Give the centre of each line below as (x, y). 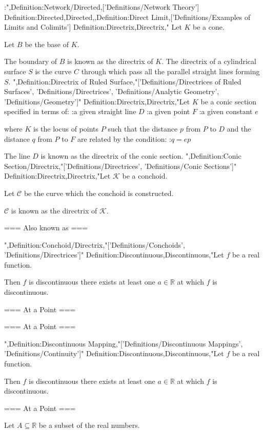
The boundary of (31, 61)
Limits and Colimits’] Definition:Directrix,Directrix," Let (93, 27)
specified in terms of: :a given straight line (70, 111)
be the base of (47, 44)
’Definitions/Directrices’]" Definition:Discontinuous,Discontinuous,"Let (114, 255)
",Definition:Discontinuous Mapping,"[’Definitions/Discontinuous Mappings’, (124, 343)
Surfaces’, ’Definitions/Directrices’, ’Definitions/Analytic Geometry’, (112, 91)
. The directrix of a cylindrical (209, 61)
